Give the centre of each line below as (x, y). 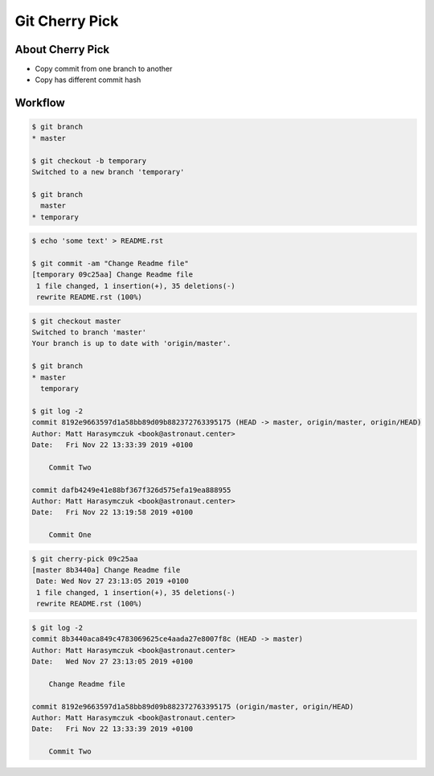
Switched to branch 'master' (89, 333)
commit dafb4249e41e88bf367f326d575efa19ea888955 (131, 490)
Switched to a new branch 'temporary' (108, 172)
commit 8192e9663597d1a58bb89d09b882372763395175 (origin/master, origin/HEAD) (193, 706)
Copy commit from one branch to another (104, 69)
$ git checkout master (76, 321)
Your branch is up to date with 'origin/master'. (131, 343)
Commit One (70, 535)
